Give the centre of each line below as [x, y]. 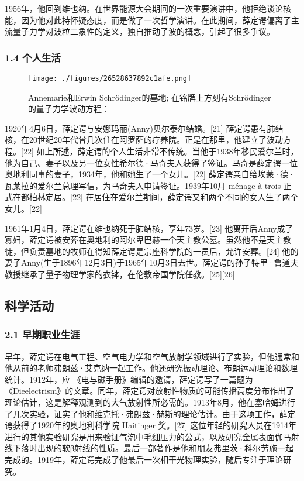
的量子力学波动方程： [69, 109]
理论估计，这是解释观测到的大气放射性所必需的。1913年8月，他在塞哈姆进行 [150, 402]
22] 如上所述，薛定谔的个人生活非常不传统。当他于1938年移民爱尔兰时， [161, 151]
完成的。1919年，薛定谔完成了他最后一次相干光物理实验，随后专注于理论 [144, 459]
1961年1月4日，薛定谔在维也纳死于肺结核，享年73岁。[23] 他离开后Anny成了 [149, 228]
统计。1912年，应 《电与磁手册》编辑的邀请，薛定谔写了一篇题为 [129, 379]
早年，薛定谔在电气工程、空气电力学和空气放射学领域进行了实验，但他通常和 [152, 356]
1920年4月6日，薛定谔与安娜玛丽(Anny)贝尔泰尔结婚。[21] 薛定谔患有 [136, 128]
